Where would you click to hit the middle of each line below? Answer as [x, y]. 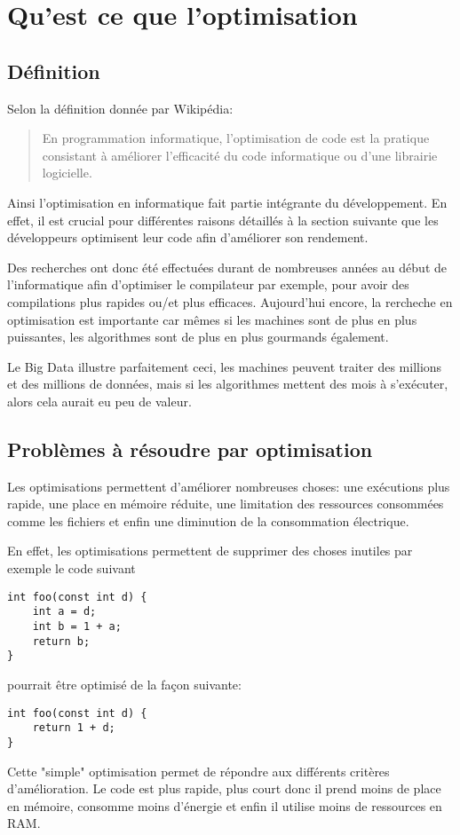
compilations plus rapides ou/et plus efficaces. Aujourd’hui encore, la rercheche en [230, 301]
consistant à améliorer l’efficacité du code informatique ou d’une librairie [240, 155]
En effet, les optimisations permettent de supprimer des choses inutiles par [210, 551]
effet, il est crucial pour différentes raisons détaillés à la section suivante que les [223, 220]
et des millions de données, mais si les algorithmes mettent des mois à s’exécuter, [228, 384]
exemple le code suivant [71, 568]
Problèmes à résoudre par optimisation [190, 449]
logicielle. [67, 173]
